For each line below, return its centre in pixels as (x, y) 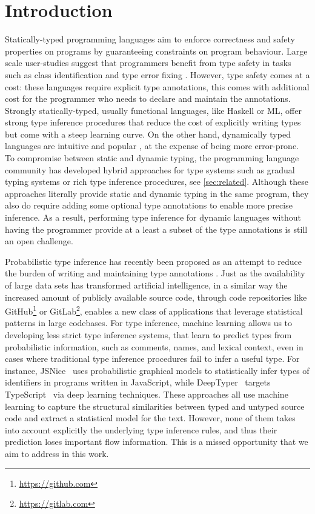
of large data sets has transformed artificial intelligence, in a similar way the (146, 285)
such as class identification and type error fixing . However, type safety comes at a (157, 74)
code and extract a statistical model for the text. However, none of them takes (150, 418)
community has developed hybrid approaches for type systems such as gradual (150, 169)
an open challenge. (39, 241)
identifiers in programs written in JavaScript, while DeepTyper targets (138, 382)
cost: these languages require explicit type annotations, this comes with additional (157, 86)
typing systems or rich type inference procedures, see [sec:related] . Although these (157, 182)
